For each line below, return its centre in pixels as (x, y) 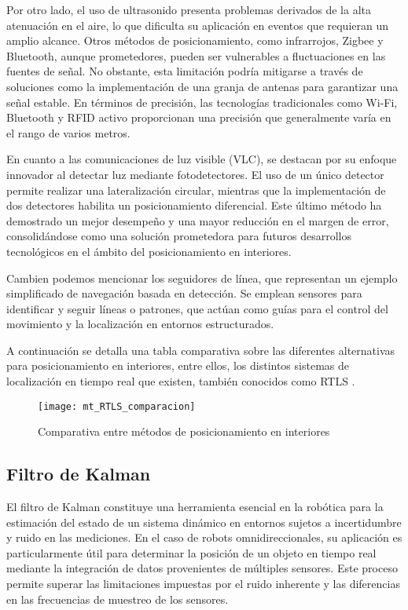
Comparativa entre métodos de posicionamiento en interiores (184, 431)
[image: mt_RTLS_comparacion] (117, 406)
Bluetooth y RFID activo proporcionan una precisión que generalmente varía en (199, 117)
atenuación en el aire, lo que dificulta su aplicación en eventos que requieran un (197, 25)
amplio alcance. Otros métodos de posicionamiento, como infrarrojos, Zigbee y (195, 40)
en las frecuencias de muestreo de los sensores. (118, 599)
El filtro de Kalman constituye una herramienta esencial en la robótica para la (195, 507)
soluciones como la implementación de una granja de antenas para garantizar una (202, 86)
